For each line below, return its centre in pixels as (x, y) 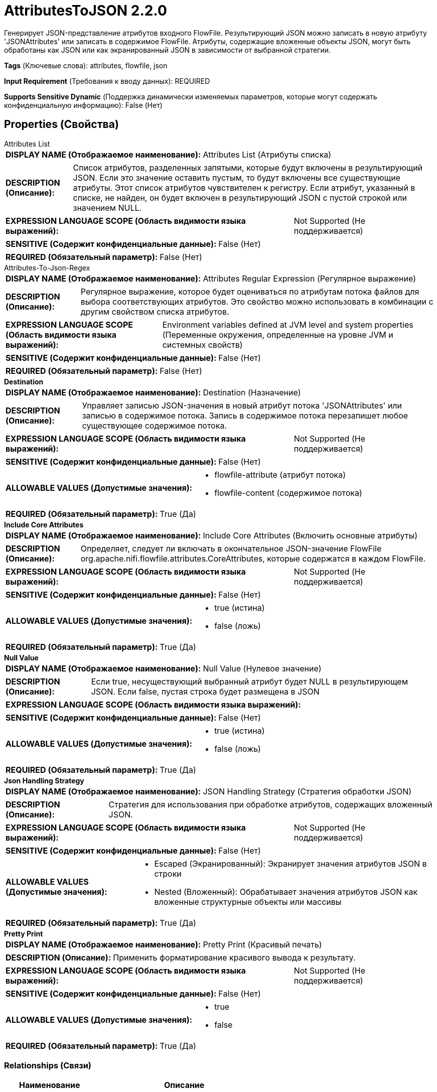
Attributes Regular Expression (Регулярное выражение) (310, 278)
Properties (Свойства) (61, 124)
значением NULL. (107, 208)
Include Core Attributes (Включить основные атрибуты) (310, 535)
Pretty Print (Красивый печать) (262, 944)
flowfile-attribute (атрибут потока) (280, 474)
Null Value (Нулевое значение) (262, 668)
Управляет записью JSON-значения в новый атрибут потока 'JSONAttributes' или (242, 405)
